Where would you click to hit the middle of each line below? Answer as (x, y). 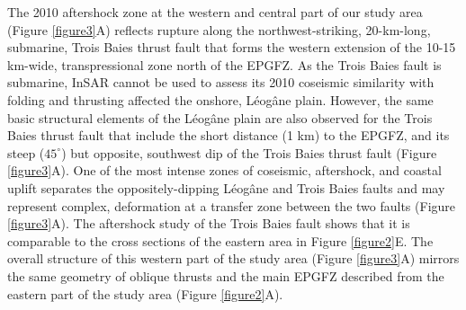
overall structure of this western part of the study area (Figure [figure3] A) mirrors (233, 258)
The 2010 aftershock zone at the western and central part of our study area (215, 12)
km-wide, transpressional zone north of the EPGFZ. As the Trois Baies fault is (224, 64)
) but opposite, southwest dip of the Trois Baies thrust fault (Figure (249, 152)
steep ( (26, 152)
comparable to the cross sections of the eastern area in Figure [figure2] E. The (220, 240)
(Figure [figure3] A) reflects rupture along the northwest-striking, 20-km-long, (219, 29)
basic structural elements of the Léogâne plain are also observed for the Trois (220, 117)
